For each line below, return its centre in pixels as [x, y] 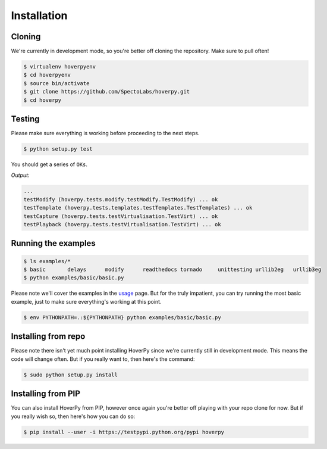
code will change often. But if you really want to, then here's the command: [103, 359]
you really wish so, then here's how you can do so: [73, 416]
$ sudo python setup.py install [71, 375]
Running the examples [54, 243]
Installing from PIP [45, 394]
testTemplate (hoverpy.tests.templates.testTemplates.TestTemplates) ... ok [138, 208]
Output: [20, 175]
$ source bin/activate [56, 83]
